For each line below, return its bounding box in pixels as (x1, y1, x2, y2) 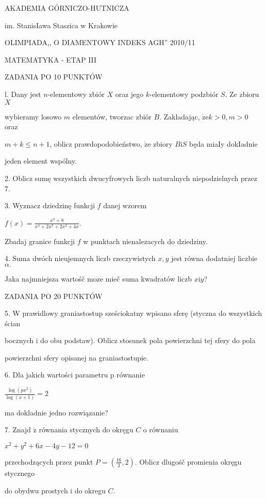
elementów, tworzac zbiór (72, 111, 152, 122)
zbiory (153, 138, 173, 149)
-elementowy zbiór (48, 88, 105, 99)
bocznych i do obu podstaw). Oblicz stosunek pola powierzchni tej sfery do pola (5, 335, 256, 346)
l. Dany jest (5, 88, 42, 99)
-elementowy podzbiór (149, 88, 218, 99)
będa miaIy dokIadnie (189, 138, 258, 149)
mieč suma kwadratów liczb (105, 273, 192, 284)
